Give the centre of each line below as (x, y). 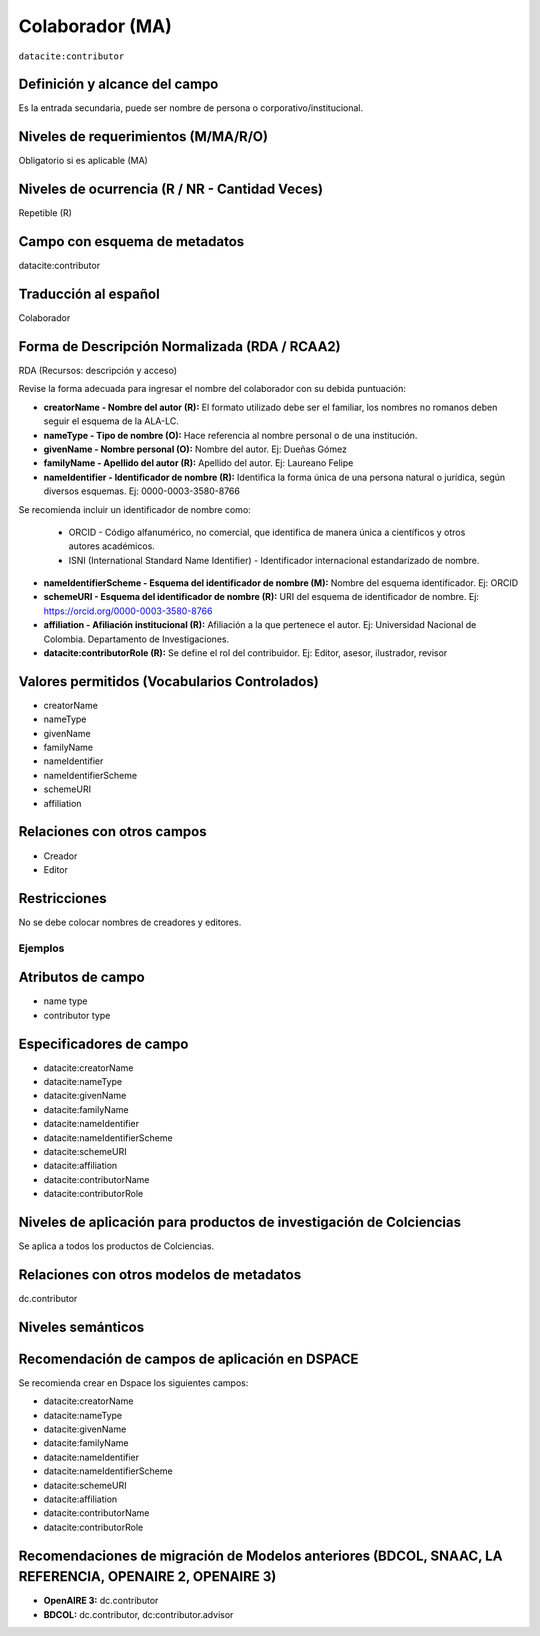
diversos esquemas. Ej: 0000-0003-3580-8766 (141, 491)
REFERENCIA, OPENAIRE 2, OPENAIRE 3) (147, 1576)
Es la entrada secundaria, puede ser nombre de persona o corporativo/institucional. (191, 108)
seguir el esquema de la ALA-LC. (111, 421)
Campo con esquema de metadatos (131, 241)
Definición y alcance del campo (118, 84)
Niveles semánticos (81, 1326)
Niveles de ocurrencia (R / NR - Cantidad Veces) (171, 189)
